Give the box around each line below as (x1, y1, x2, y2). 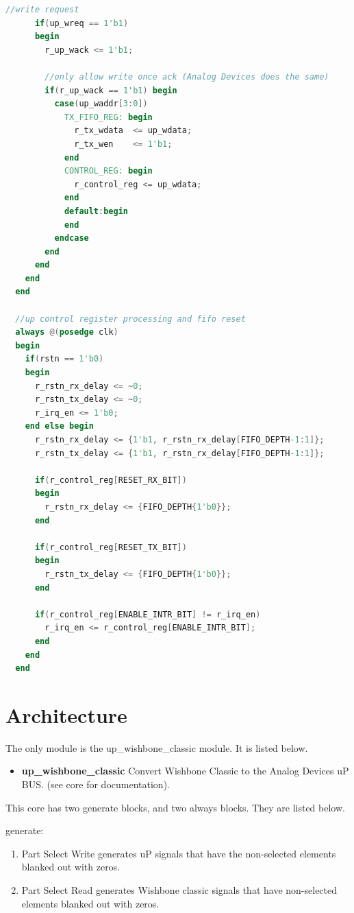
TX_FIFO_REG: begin (64, 112, 153, 122)
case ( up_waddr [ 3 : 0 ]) (54, 99, 148, 109)
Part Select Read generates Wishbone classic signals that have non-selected (21, 882, 338, 897)
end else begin (25, 421, 94, 431)
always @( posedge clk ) (15, 327, 118, 337)
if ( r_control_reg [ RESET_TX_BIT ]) (34, 542, 187, 552)
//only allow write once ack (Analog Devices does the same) (45, 71, 329, 82)
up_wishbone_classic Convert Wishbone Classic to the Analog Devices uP (21, 763, 349, 778)
